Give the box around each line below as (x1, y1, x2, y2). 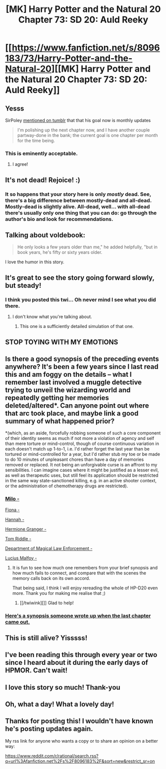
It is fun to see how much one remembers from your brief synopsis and (12, 564, 158, 570)
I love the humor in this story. (5, 259, 64, 265)
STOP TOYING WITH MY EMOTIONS (5, 337, 118, 346)
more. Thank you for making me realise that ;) (12, 590, 106, 596)
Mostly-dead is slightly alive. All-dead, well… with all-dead (5, 203, 150, 210)
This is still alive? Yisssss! (5, 634, 88, 642)
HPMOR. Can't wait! (5, 666, 68, 675)
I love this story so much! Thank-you (5, 683, 120, 691)
